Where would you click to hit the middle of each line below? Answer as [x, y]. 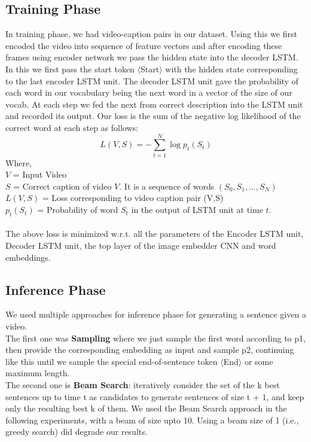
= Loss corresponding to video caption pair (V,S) [133, 198]
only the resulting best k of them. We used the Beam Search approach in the [146, 408]
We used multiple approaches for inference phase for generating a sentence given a [156, 314]
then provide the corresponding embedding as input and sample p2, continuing [150, 350]
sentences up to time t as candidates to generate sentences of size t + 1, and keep [155, 396]
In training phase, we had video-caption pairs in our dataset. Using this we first [151, 34]
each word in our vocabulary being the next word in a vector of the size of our [149, 92]
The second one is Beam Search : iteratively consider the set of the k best [143, 384]
